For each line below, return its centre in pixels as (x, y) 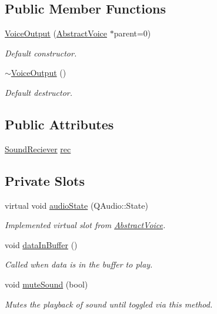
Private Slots (45, 180)
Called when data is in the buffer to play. (79, 264)
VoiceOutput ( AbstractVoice (56, 33)
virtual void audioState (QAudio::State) (76, 205)
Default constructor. (41, 53)
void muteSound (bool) (46, 284)
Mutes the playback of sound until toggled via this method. (109, 304)
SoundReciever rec (38, 148)
